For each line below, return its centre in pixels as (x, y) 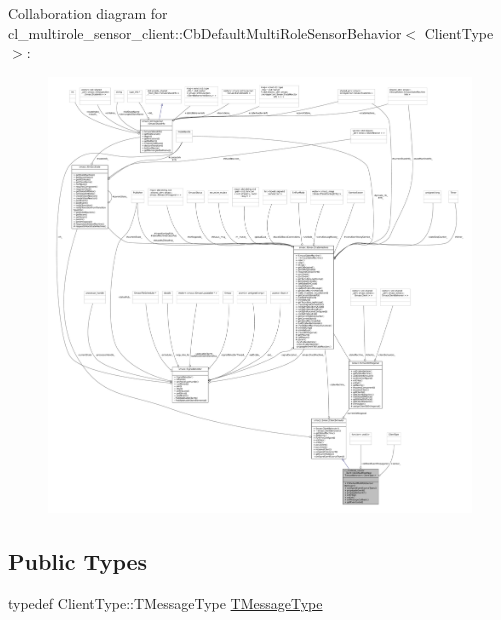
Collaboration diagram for (88, 13)
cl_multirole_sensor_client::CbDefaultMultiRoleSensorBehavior (205, 32)
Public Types (78, 561)
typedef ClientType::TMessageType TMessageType (165, 602)
